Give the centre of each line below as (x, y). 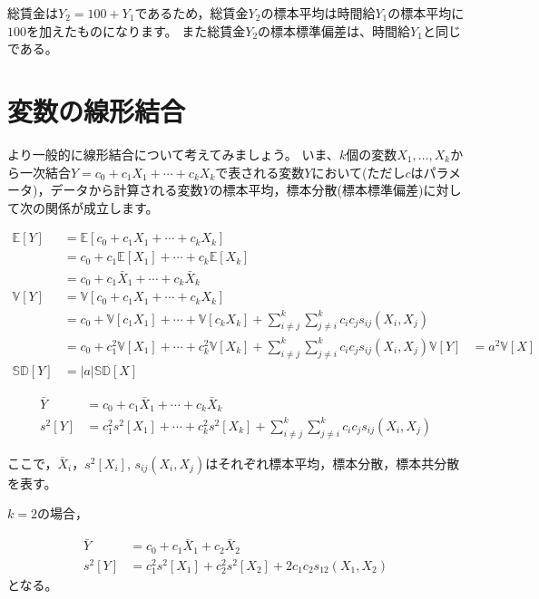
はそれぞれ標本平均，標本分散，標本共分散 (333, 463)
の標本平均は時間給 (318, 13)
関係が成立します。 (102, 207)
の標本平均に (426, 13)
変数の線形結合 (97, 110)
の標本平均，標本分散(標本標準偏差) (317, 190)
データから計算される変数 (127, 190)
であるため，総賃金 (191, 13)
